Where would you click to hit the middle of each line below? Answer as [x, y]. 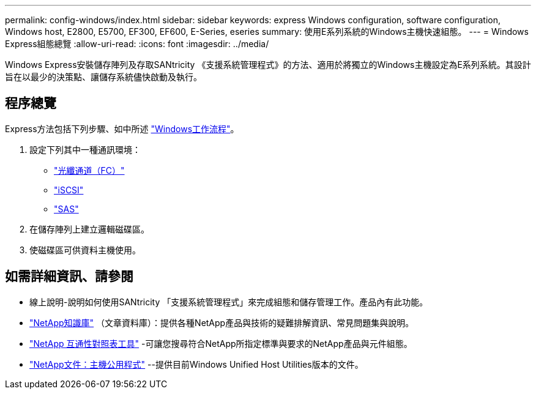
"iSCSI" [69, 190]
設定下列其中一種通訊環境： [85, 149]
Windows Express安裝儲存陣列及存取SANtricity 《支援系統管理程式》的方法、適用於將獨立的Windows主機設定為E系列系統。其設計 [268, 65]
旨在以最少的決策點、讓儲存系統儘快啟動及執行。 [103, 77]
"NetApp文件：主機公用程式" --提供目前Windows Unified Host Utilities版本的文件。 [196, 364]
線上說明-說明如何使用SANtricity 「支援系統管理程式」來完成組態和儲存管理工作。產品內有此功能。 [229, 302]
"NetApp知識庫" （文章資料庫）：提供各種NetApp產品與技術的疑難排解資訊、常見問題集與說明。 [222, 322]
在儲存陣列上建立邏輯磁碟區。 [89, 229]
